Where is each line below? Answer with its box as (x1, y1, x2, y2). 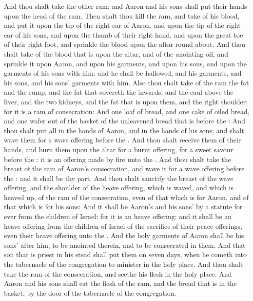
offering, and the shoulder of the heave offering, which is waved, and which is (4, 182, 234, 193)
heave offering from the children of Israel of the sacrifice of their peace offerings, (4, 221, 242, 231)
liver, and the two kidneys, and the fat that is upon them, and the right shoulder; (4, 96, 248, 106)
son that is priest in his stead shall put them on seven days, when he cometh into (4, 249, 247, 260)
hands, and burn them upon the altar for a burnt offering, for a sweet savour (4, 144, 233, 154)
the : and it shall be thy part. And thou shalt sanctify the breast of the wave (4, 173, 234, 183)
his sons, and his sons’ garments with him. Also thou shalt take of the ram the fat (4, 77, 249, 87)
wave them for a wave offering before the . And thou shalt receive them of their (4, 135, 241, 145)
